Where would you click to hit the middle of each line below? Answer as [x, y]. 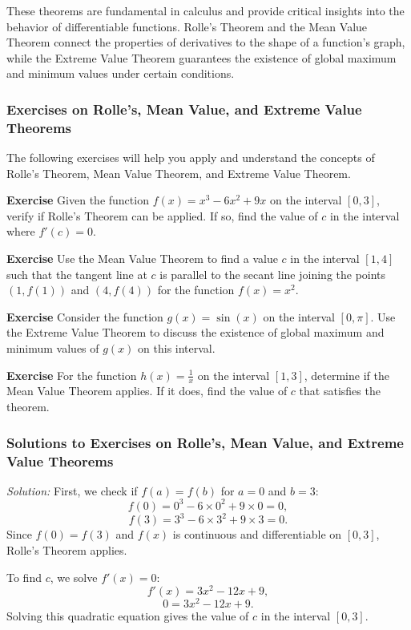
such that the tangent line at [77, 274]
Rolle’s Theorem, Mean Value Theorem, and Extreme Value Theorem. [179, 173]
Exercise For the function [72, 375]
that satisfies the [340, 391]
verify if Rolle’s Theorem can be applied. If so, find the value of [162, 215]
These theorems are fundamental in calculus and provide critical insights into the [205, 10]
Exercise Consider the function [85, 316]
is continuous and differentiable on [257, 534]
